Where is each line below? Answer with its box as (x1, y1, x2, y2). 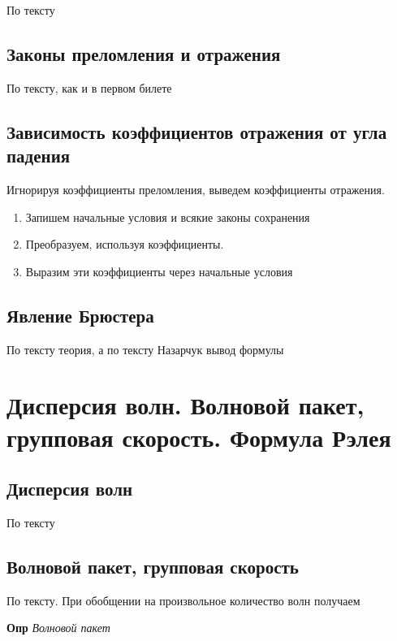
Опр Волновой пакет (6, 619, 110, 636)
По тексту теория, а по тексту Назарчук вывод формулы (6, 340, 284, 357)
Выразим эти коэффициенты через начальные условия (25, 262, 293, 279)
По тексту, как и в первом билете (6, 79, 172, 96)
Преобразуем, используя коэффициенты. (25, 236, 224, 253)
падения (6, 143, 71, 168)
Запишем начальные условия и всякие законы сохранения (25, 208, 310, 225)
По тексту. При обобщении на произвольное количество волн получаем (6, 591, 360, 609)
